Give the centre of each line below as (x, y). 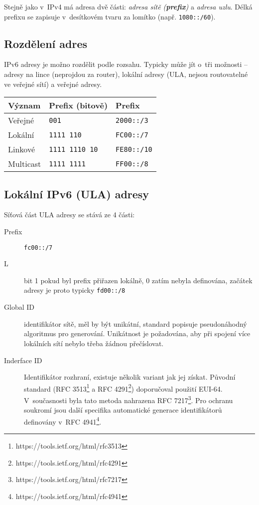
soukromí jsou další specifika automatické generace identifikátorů (123, 410)
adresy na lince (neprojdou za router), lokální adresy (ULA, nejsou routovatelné (126, 74)
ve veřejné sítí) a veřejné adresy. (53, 84)
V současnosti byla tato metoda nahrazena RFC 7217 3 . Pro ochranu (129, 399)
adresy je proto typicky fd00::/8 (75, 290)
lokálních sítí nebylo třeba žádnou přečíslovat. (94, 343)
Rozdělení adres (46, 43)
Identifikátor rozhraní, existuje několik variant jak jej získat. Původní (130, 377)
